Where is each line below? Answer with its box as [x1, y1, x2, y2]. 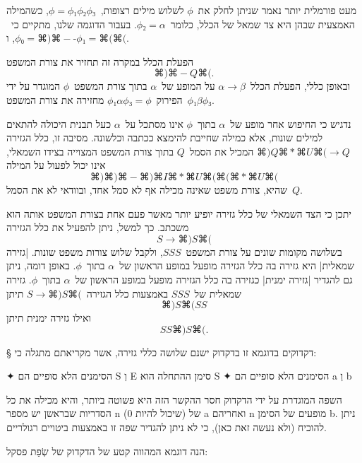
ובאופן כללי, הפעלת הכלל [250, 78, 351, 93]
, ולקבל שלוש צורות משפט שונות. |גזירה [6, 244, 163, 259]
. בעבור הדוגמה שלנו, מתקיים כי [11, 16, 137, 31]
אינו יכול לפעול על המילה [6, 158, 106, 172]
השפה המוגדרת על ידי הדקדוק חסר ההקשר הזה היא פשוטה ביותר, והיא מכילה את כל [6, 392, 342, 406]
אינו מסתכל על [125, 116, 183, 131]
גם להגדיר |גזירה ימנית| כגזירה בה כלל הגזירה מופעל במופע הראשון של [75, 271, 353, 286]
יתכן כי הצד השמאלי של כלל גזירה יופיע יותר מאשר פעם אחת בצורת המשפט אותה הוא [6, 206, 351, 221]
